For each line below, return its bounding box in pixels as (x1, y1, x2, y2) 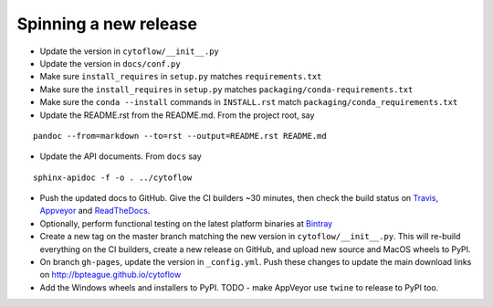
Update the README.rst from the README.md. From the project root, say (39, 110, 315, 121)
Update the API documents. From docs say (39, 151, 203, 162)
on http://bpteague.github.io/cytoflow (39, 270, 182, 281)
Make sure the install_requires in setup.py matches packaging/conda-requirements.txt (39, 83, 414, 95)
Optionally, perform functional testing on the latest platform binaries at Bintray (39, 217, 333, 228)
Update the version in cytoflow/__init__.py (39, 46, 219, 57)
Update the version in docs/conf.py (39, 58, 182, 69)
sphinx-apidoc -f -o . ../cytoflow (33, 172, 193, 183)
